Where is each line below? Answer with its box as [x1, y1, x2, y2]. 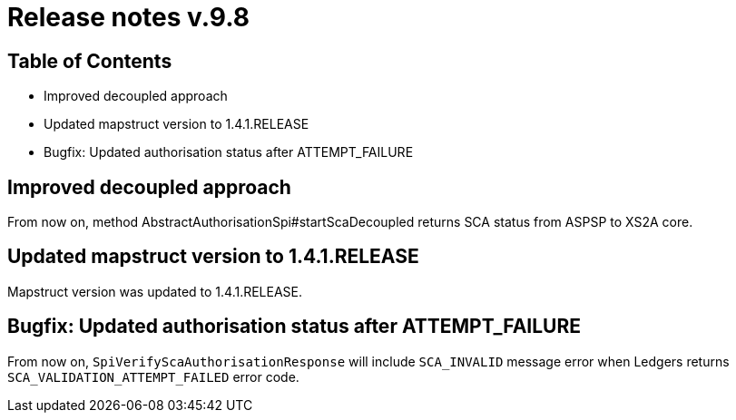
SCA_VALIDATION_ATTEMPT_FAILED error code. [7, 368, 299, 385]
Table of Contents [7, 49, 172, 73]
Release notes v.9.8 [7, 2, 250, 33]
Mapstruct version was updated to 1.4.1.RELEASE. [7, 283, 303, 299]
